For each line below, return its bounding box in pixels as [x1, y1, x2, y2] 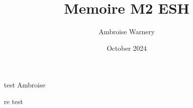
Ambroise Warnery [98, 26, 155, 37]
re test [4, 96, 23, 106]
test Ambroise [4, 80, 45, 90]
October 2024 [106, 43, 147, 53]
